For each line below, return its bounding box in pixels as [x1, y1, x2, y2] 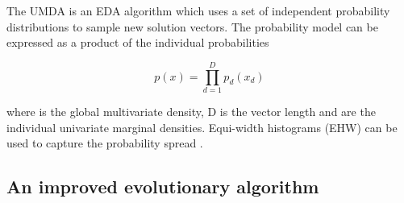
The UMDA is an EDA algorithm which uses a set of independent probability [6, 2, 390, 19]
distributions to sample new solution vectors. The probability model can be [6, 18, 378, 35]
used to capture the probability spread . [6, 135, 203, 151]
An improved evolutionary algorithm [6, 174, 319, 199]
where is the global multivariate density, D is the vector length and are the [6, 102, 376, 119]
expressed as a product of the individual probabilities [6, 34, 269, 51]
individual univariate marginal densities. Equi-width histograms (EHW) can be [6, 118, 398, 135]
